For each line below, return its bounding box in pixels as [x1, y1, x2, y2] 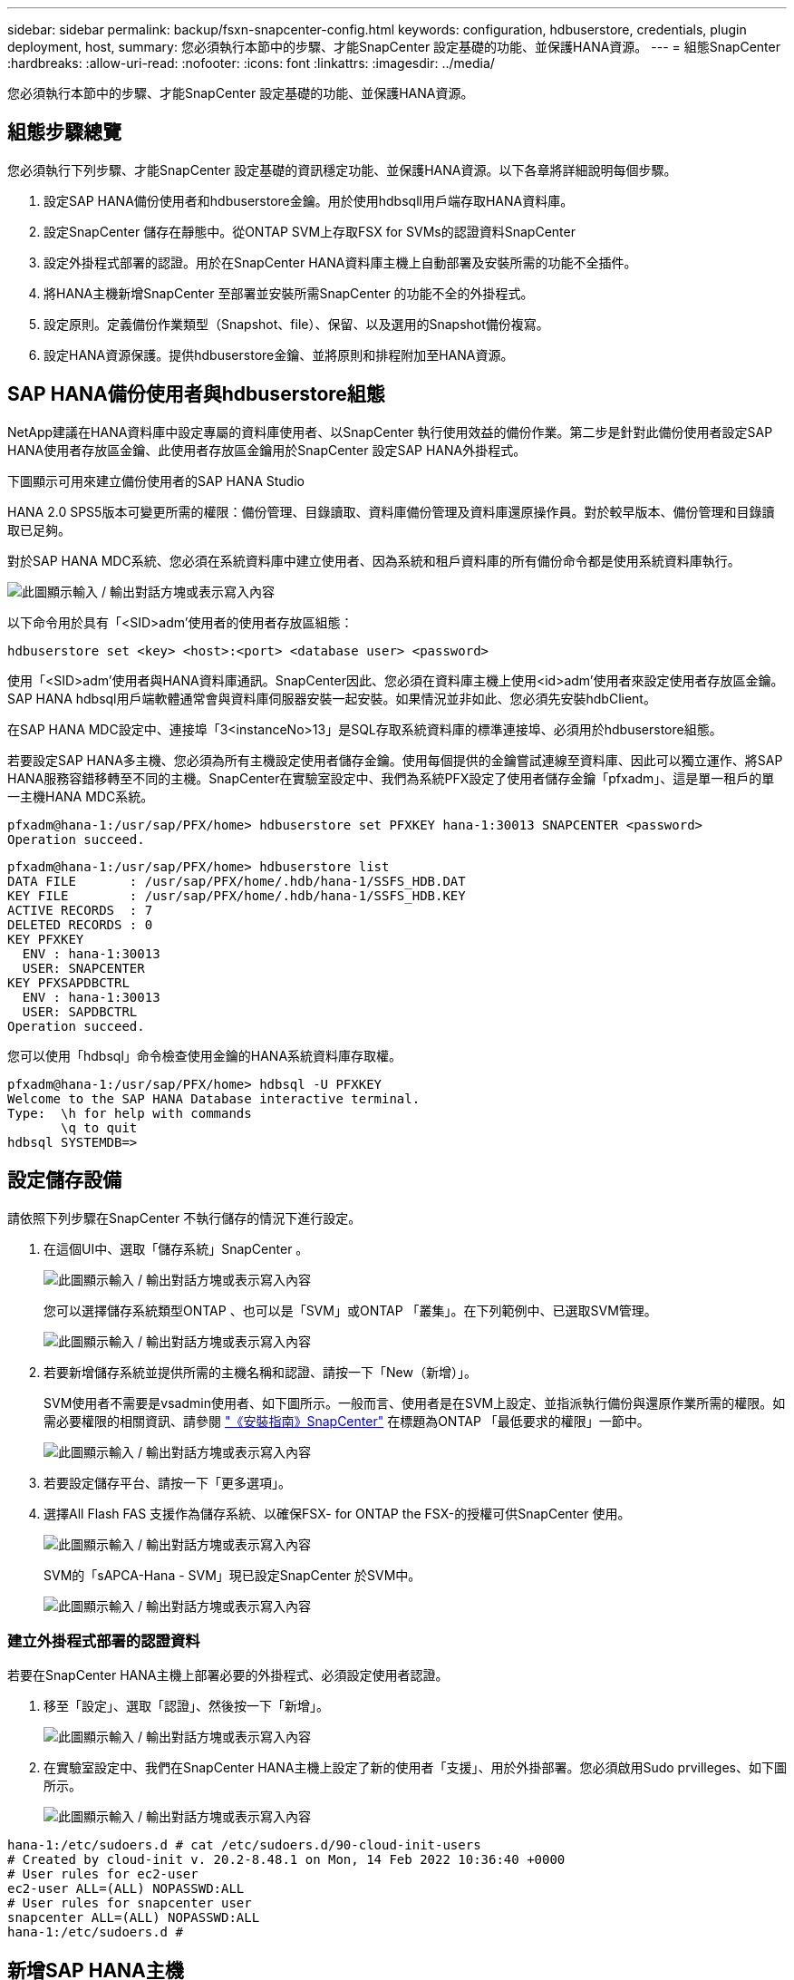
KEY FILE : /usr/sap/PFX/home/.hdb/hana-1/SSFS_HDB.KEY [7, 888, 466, 903]
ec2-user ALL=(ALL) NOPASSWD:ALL [7, 1881, 245, 1897]
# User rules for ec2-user [7, 1867, 198, 1882]
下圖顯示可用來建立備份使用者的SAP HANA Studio [7, 472, 305, 489]
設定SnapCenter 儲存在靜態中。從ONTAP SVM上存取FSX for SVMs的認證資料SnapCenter [44, 223, 576, 239]
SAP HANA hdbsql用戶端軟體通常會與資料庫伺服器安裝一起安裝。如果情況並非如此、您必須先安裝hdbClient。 [7, 690, 656, 706]
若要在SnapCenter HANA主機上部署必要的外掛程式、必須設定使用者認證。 [7, 1667, 449, 1684]
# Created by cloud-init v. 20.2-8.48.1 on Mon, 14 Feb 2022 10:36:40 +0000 [7, 1852, 566, 1868]
